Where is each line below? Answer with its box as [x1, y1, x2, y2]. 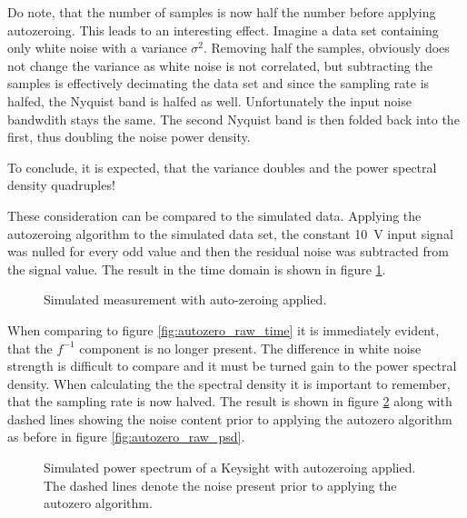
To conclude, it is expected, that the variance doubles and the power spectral [7, 157, 437, 176]
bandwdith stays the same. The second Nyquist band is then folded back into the [7, 109, 460, 128]
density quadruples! [7, 175, 115, 194]
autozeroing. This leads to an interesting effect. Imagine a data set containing [7, 20, 439, 39]
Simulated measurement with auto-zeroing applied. [44, 290, 327, 309]
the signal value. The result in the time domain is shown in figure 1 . [7, 259, 386, 278]
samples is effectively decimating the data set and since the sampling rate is [7, 74, 430, 93]
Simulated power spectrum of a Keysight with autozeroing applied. [44, 458, 416, 477]
